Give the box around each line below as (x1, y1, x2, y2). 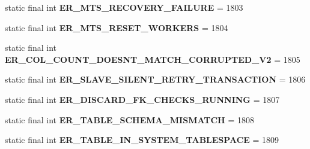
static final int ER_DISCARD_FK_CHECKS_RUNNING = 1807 (5, 93, 280, 105)
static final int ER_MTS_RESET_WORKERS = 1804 (5, 21, 228, 34)
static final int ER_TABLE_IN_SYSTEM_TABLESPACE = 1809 (5, 133, 279, 146)
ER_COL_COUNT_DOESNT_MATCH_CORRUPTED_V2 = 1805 (5, 53, 300, 65)
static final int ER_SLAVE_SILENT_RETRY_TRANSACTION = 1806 (5, 73, 306, 86)
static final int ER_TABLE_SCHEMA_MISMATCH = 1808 (5, 113, 254, 126)
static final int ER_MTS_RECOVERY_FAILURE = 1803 (5, 1, 243, 13)
